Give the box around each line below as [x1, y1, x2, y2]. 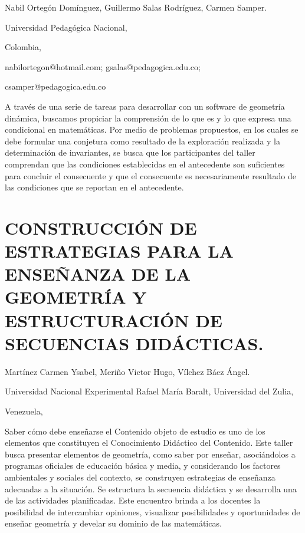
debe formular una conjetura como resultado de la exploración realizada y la [5, 134, 280, 147]
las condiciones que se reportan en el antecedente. [5, 181, 184, 193]
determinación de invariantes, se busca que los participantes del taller [5, 146, 255, 159]
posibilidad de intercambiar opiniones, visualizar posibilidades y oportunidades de [5, 505, 300, 518]
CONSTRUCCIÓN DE [5, 215, 197, 239]
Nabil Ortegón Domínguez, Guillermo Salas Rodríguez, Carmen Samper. [5, 1, 267, 13]
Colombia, [5, 41, 41, 53]
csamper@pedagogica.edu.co [5, 80, 106, 93]
